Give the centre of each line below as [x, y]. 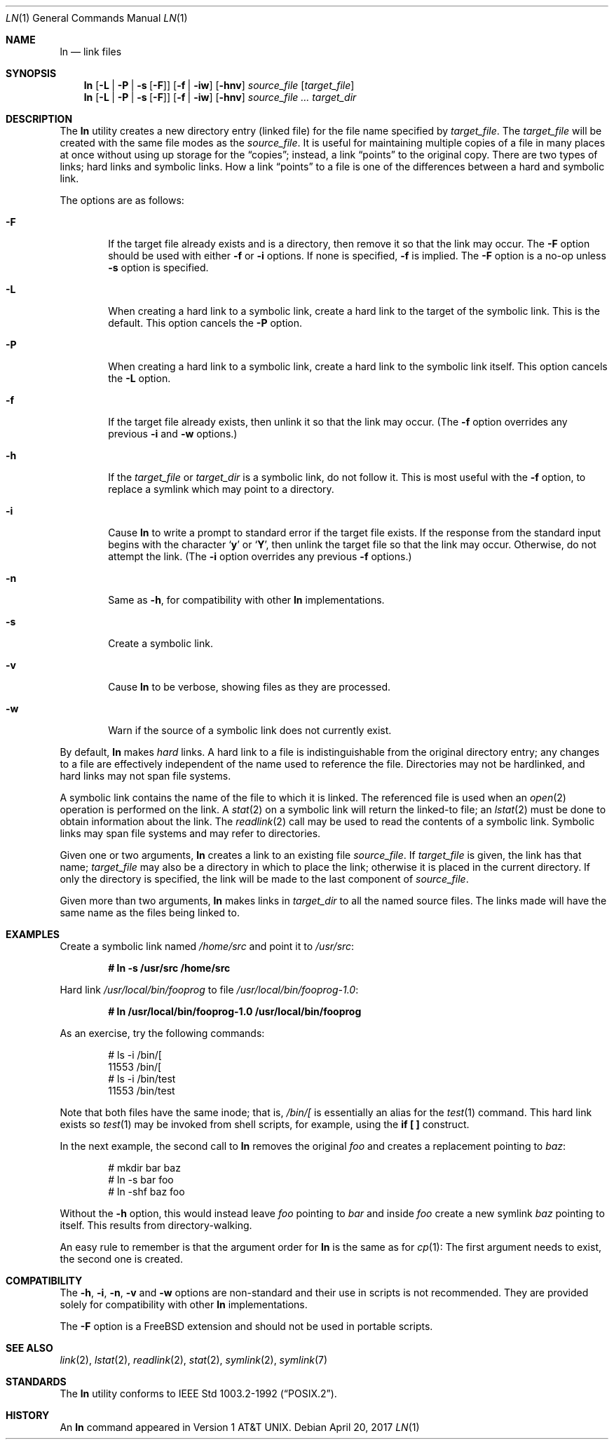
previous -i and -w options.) [173, 434]
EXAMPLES [33, 934]
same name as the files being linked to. [150, 913]
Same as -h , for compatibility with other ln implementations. [246, 600]
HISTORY [28, 1415]
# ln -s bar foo [141, 1180]
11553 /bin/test [142, 1091]
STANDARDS [36, 1382]
